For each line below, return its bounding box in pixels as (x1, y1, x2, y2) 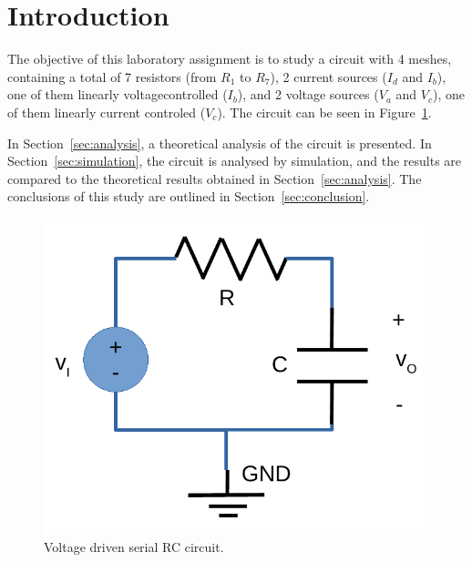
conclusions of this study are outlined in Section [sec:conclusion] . (7, 187, 370, 206)
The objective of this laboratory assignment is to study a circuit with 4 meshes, (7, 49, 452, 68)
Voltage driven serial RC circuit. (44, 537, 224, 557)
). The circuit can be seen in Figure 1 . (217, 102, 432, 121)
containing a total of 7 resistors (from (7, 66, 217, 86)
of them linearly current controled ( (7, 102, 206, 121)
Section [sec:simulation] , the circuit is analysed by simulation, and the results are (7, 151, 462, 170)
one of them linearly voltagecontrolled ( (7, 85, 228, 104)
